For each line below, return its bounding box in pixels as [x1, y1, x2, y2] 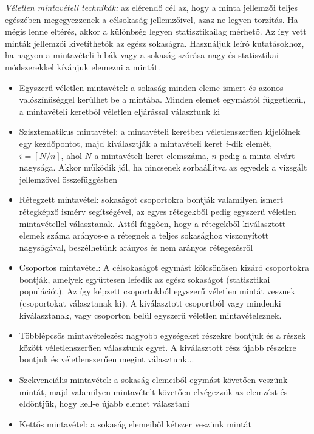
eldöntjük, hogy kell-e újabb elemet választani [19, 397, 189, 410]
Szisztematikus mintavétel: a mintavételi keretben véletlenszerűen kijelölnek [19, 125, 301, 138]
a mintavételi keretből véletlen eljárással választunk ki [19, 104, 220, 117]
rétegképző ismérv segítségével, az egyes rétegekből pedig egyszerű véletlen [19, 205, 296, 217]
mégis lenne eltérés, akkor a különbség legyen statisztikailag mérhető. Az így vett [5, 25, 307, 38]
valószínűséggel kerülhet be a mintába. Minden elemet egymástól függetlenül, [19, 93, 306, 106]
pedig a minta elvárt [219, 149, 295, 161]
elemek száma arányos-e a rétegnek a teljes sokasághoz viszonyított [19, 229, 269, 242]
